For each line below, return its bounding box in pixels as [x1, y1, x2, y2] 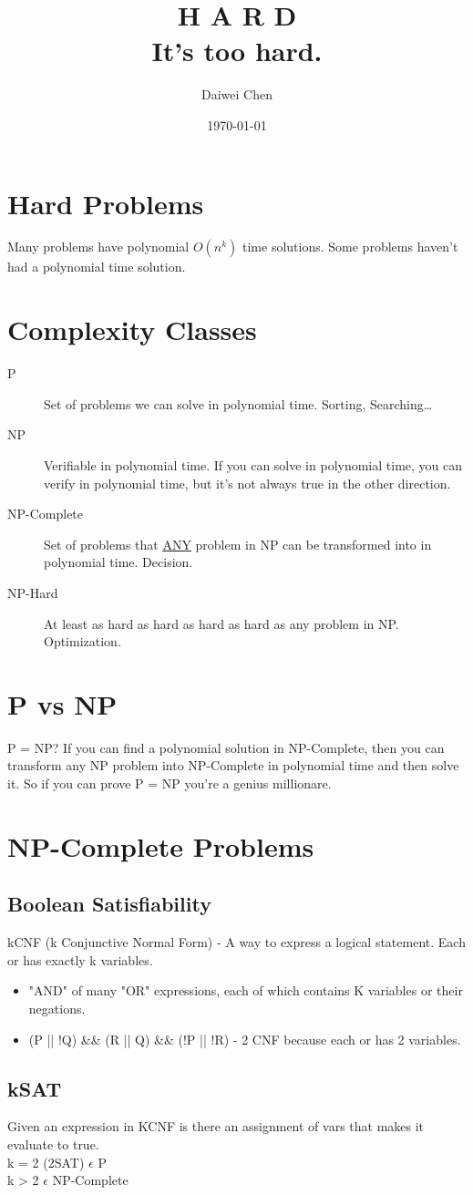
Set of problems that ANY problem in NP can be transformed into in [44, 534, 432, 553]
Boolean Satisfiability [7, 890, 211, 918]
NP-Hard [7, 582, 58, 602]
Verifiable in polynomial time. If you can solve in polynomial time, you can [44, 455, 463, 474]
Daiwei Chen [201, 85, 272, 104]
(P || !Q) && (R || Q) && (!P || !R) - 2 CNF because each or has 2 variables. [28, 1029, 461, 1048]
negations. [28, 998, 86, 1017]
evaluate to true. [7, 1134, 99, 1153]
